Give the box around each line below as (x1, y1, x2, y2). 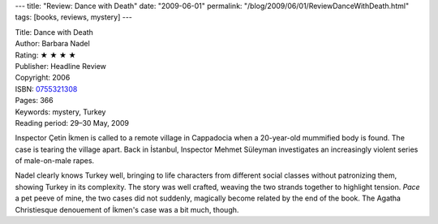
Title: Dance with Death (15, 27, 93, 37)
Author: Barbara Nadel (15, 39, 91, 49)
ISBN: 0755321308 (15, 84, 78, 93)
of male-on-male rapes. (15, 156, 95, 166)
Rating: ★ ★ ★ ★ (15, 50, 76, 60)
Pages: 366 (15, 96, 54, 106)
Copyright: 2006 (15, 73, 71, 83)
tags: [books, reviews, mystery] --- (15, 12, 133, 22)
